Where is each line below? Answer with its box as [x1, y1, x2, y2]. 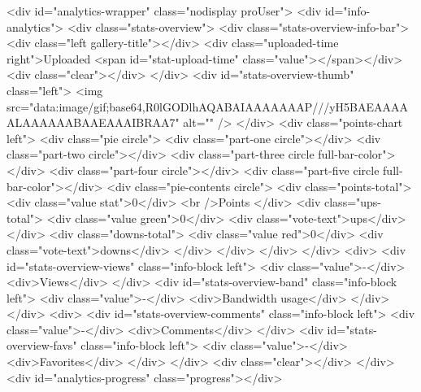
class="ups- [324, 194, 382, 211]
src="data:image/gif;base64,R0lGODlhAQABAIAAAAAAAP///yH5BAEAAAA [7, 98, 409, 115]
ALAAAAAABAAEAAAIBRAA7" [7, 114, 180, 131]
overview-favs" [7, 337, 77, 354]
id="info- [324, 2, 371, 19]
